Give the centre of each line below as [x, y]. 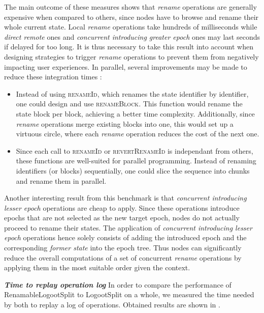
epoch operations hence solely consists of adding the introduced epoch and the [125, 237]
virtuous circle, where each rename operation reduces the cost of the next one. [138, 134]
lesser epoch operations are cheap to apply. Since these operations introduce [122, 207]
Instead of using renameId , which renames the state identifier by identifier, [132, 93]
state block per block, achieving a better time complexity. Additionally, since [135, 113]
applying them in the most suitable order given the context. [97, 267]
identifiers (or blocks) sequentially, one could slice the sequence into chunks [133, 170]
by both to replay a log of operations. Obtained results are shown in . [112, 305]
